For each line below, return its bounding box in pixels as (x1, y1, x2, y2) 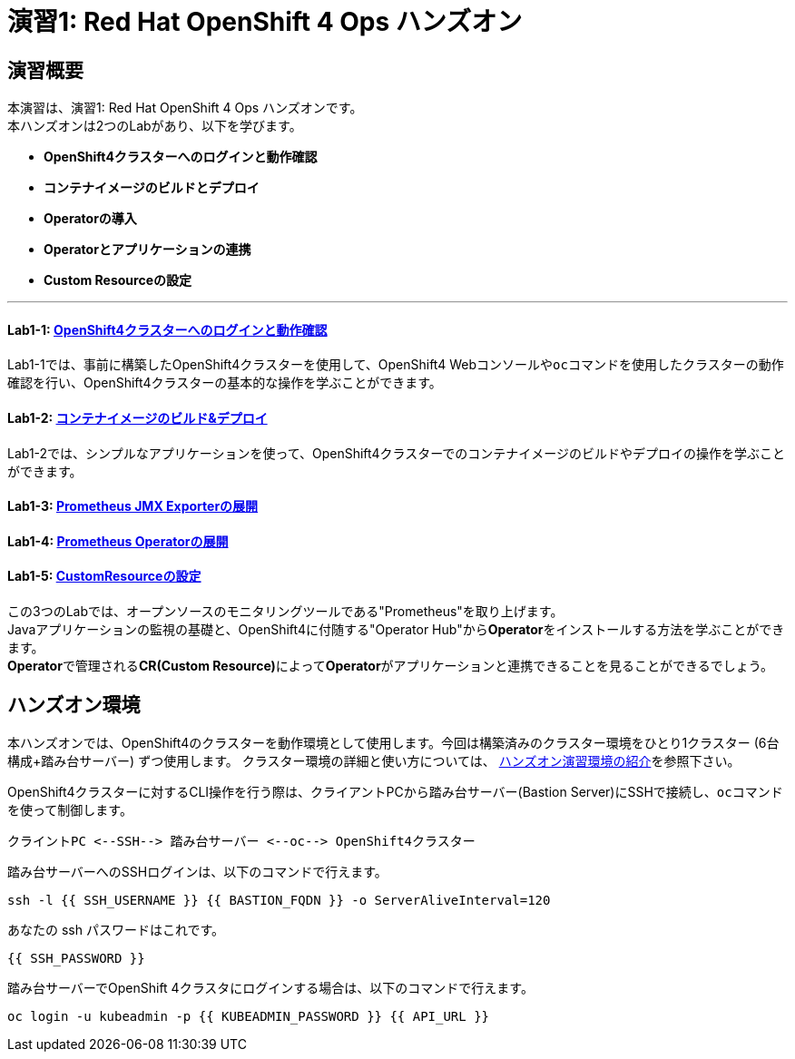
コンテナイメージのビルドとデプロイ (44, 180, 260, 196)
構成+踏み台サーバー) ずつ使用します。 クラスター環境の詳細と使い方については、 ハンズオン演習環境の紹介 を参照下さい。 (7, 752, 741, 769)
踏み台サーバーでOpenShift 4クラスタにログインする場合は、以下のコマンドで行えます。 (7, 979, 534, 995)
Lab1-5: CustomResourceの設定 (7, 568, 201, 584)
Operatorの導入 (44, 211, 137, 227)
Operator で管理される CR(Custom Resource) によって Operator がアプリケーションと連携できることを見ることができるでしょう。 (7, 658, 773, 674)
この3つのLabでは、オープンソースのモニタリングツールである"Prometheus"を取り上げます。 (7, 603, 564, 620)
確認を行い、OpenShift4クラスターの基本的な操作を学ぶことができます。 (7, 375, 442, 391)
